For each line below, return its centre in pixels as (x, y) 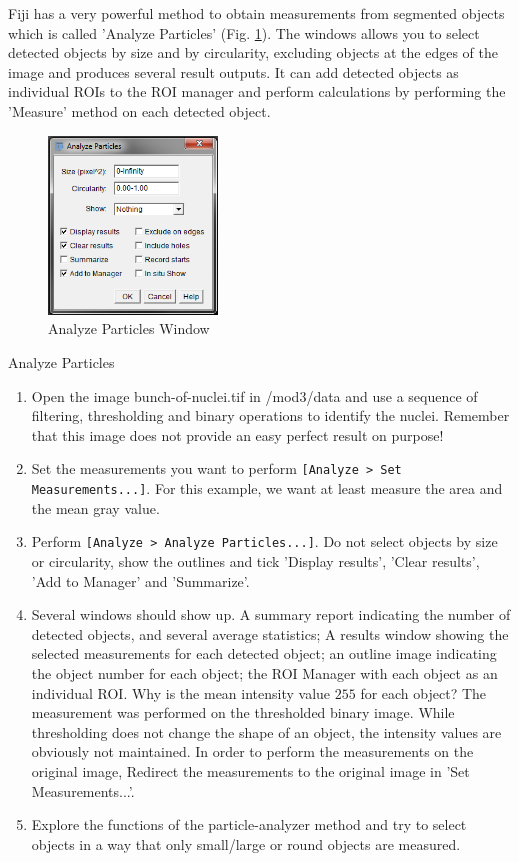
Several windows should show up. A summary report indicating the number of (271, 614)
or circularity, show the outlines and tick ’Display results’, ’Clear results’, (255, 561)
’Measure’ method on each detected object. (139, 110)
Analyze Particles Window (129, 328)
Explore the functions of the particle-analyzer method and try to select (249, 824)
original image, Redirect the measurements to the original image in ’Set (250, 770)
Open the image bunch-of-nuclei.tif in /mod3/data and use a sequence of (254, 395)
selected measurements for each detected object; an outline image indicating (264, 653)
